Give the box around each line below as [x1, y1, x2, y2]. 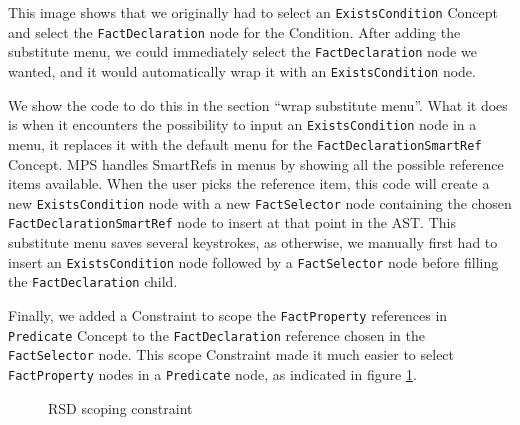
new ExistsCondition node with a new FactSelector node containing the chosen [8, 192, 512, 213]
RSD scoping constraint [48, 397, 193, 418]
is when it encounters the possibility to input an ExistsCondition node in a [8, 114, 477, 135]
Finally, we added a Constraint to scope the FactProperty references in [8, 304, 448, 325]
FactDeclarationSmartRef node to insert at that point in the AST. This [8, 212, 456, 233]
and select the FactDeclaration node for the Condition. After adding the [8, 21, 461, 42]
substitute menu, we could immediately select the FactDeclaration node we [8, 41, 477, 62]
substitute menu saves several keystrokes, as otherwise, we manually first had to [8, 232, 498, 253]
